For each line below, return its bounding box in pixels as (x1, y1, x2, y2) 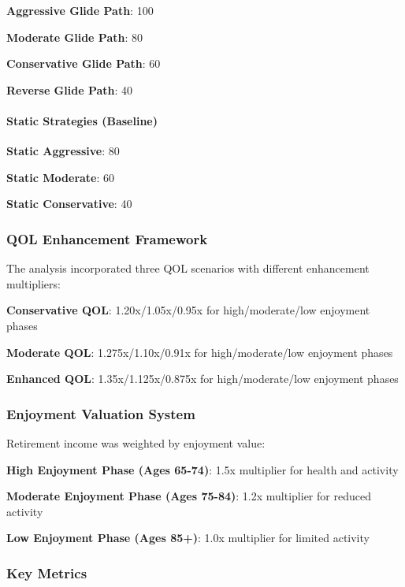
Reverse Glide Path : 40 (6, 81, 133, 98)
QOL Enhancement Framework (6, 228, 208, 248)
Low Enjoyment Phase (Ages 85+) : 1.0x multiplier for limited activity (6, 529, 370, 546)
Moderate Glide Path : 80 (6, 28, 143, 45)
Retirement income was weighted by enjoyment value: (6, 434, 266, 451)
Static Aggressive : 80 (6, 143, 120, 159)
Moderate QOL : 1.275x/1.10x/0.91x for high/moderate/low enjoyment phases (6, 344, 393, 360)
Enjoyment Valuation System (6, 403, 195, 423)
